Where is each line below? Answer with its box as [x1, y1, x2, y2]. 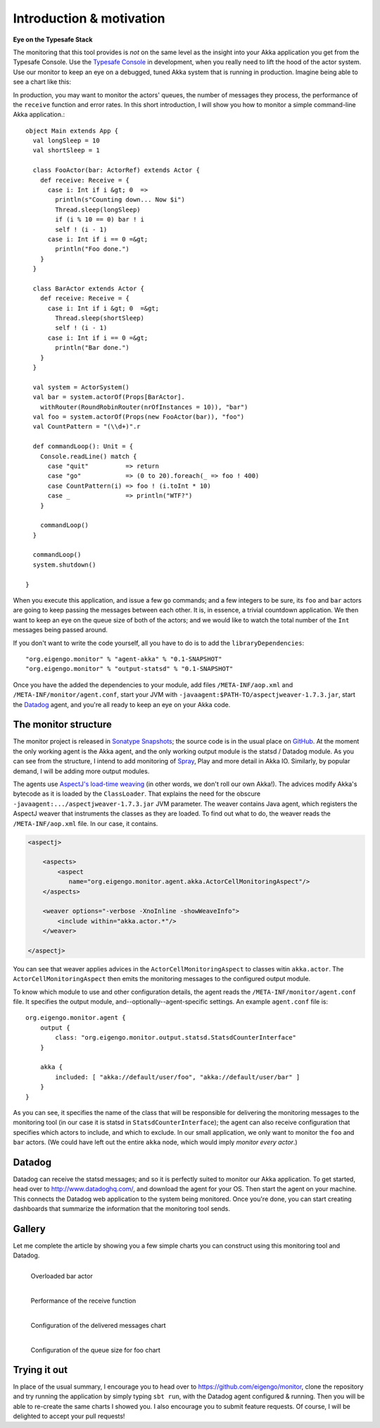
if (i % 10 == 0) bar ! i [55, 216, 144, 223]
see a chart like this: [13, 78, 72, 86]
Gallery [13, 1223, 46, 1235]
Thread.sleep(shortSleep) [55, 314, 144, 322]
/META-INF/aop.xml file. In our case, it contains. [13, 819, 158, 827]
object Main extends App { [25, 127, 119, 135]
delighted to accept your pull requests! [13, 1412, 125, 1420]
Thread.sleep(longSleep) [55, 205, 141, 214]
